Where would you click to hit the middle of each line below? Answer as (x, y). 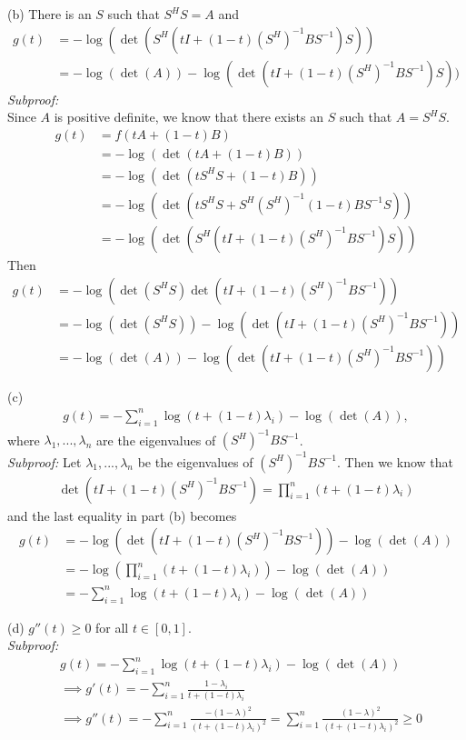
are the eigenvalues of (156, 440)
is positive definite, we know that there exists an (188, 117)
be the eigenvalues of (195, 461)
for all (112, 627)
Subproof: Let (45, 461)
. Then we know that (395, 461)
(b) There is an (50, 14)
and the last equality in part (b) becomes (122, 515)
